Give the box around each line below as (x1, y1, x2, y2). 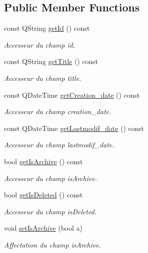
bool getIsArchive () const (4, 156, 83, 166)
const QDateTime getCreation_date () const (4, 89, 140, 100)
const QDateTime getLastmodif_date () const (4, 123, 144, 133)
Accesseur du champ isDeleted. (4, 206, 97, 216)
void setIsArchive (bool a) (4, 223, 83, 233)
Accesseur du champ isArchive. (4, 173, 97, 183)
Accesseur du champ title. (4, 72, 81, 83)
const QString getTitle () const (4, 56, 98, 66)
